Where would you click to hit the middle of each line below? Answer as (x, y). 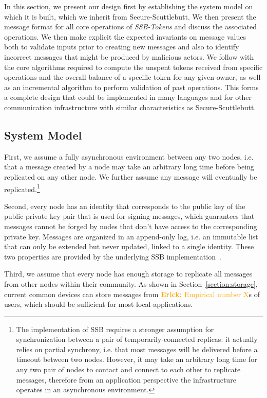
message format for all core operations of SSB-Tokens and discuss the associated (130, 27)
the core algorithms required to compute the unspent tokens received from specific (133, 67)
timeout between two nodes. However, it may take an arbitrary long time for (137, 359)
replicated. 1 (22, 188)
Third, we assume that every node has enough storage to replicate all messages (128, 274)
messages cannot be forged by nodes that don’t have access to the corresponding (131, 226)
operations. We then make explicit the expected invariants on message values (125, 36)
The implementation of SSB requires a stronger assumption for (115, 329)
